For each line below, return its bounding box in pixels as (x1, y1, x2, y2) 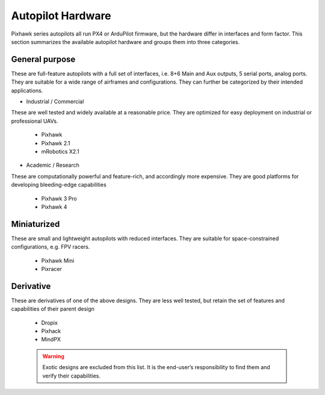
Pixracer (41, 266, 63, 272)
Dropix (41, 319, 58, 326)
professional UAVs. (11, 117, 58, 125)
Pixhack (41, 328, 61, 335)
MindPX (41, 336, 61, 343)
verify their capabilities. (42, 372, 101, 379)
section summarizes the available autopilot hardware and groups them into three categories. (11, 38, 240, 45)
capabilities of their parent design (11, 305, 94, 313)
